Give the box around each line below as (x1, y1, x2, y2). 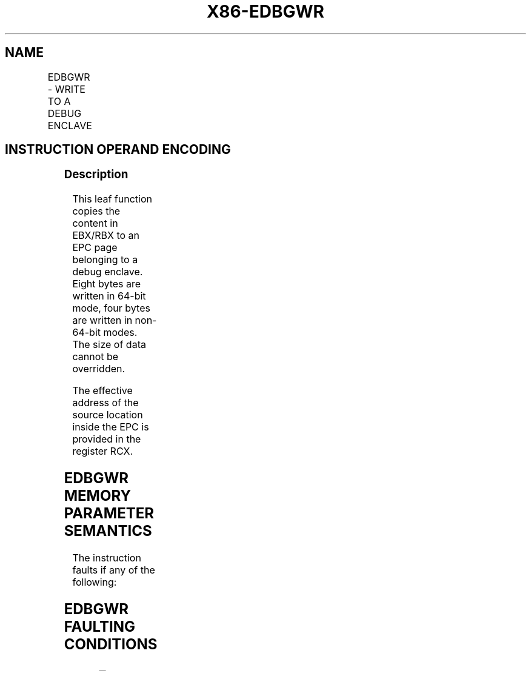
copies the (72, 205, 121, 218)
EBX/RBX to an (72, 229, 140, 242)
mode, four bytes (72, 302, 150, 315)
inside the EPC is (72, 421, 149, 433)
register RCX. (72, 445, 133, 458)
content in (72, 217, 118, 230)
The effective (72, 384, 133, 397)
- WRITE (47, 82, 85, 95)
